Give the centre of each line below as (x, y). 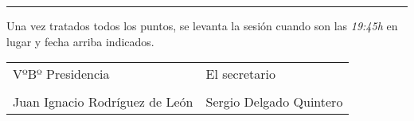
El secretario (241, 74)
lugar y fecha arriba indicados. (80, 41)
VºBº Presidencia (61, 74)
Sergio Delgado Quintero (274, 102)
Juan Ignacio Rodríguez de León (103, 102)
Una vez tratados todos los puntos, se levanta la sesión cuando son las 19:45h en (202, 25)
